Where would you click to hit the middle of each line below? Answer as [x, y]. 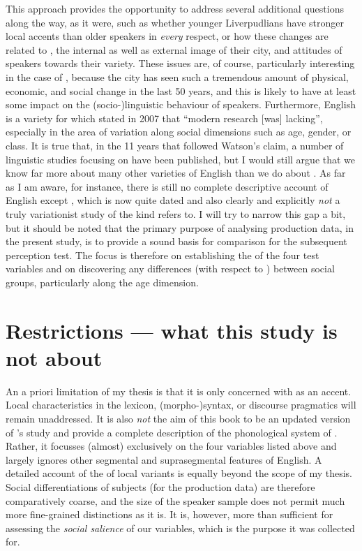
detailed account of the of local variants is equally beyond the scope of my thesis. [179, 473]
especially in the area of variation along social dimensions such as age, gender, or [179, 132]
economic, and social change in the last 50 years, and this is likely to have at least [181, 90]
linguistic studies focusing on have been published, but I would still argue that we [181, 159]
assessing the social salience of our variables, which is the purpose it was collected [180, 528]
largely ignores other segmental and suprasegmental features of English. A [164, 459]
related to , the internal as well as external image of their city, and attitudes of [174, 49]
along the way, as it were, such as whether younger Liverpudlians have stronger [175, 22]
